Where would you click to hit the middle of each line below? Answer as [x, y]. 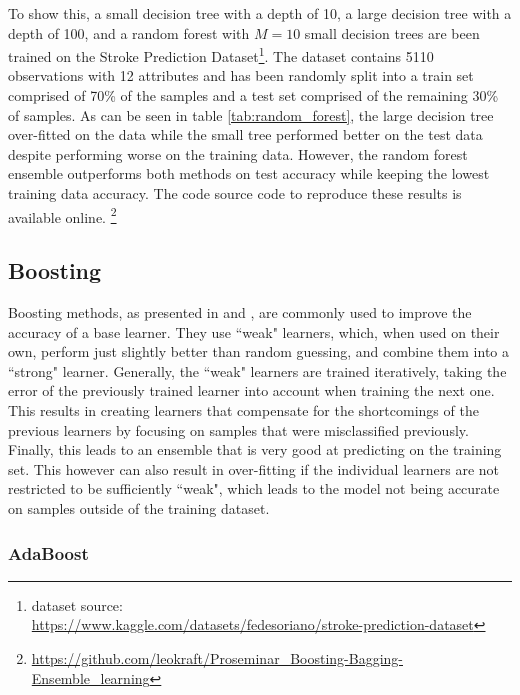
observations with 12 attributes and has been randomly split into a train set [241, 75]
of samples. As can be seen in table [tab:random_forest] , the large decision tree [251, 114]
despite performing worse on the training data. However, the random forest [238, 153]
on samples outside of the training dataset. [139, 507]
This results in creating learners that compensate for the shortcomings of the [243, 410]
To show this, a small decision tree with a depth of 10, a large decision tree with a [260, 13]
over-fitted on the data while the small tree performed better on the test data [245, 134]
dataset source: [77, 604]
